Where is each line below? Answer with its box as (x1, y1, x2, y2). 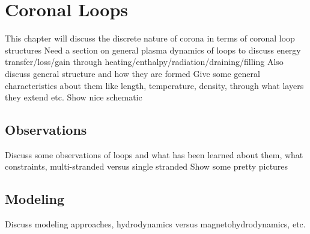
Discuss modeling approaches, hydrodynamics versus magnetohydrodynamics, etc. (5, 218, 306, 230)
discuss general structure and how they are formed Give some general (5, 67, 260, 79)
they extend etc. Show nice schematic (5, 91, 142, 103)
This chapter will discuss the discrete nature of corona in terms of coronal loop (5, 32, 295, 45)
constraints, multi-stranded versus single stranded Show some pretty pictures (5, 160, 288, 173)
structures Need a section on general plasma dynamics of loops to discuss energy (5, 43, 301, 56)
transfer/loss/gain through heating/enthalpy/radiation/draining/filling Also (5, 55, 284, 68)
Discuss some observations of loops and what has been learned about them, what (5, 148, 303, 161)
